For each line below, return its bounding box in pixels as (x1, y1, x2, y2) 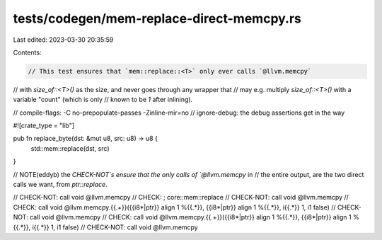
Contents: (13, 48, 42, 57)
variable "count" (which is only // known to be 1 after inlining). (13, 96, 193, 104)
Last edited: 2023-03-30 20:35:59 (13, 35, 114, 44)
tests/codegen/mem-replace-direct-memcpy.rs (13, 11, 302, 26)
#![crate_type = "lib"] (13, 121, 74, 130)
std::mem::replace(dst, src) (30, 144, 110, 152)
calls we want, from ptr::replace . (13, 181, 108, 189)
